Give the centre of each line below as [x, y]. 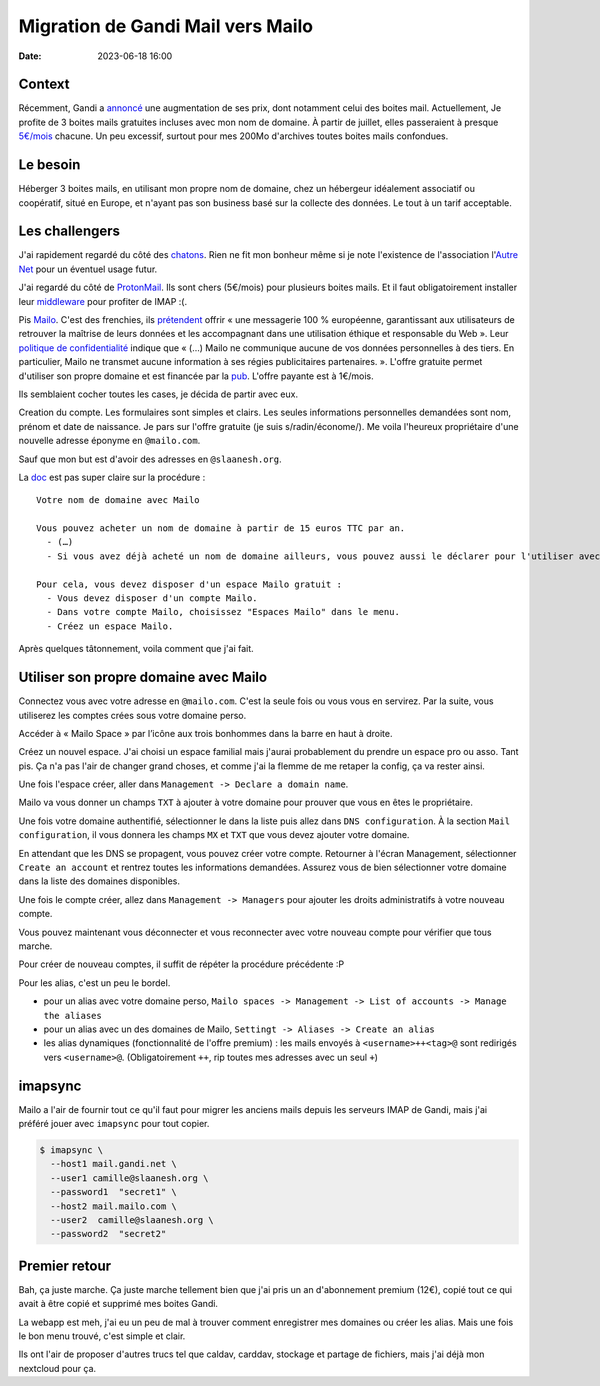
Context [44, 84]
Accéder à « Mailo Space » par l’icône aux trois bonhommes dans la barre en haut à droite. [205, 733]
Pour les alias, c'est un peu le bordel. [94, 982]
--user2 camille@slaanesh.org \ [132, 1219]
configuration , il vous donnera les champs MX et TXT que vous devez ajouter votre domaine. [214, 835]
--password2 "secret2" [108, 1234]
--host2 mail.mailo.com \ [113, 1206]
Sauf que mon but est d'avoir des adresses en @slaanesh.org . [150, 459]
